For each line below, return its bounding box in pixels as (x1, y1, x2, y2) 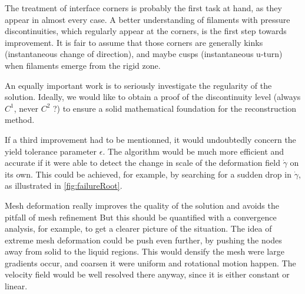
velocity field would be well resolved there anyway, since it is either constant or (5, 268, 290, 280)
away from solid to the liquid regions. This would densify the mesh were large (5, 245, 284, 258)
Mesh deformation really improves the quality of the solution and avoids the (5, 199, 279, 211)
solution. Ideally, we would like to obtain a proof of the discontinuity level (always (5, 91, 301, 103)
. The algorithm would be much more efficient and (102, 145, 284, 157)
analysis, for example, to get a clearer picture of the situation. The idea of (5, 222, 272, 235)
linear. (5, 280, 28, 292)
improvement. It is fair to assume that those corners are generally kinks (5, 36, 263, 48)
